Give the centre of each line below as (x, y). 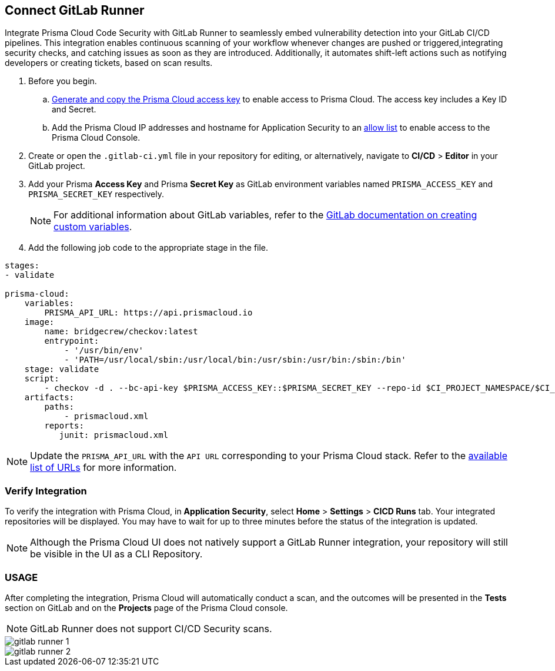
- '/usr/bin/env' (104, 351)
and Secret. (74, 109)
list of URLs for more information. (103, 468)
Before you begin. (63, 81)
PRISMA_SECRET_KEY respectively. (96, 194)
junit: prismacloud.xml (114, 435)
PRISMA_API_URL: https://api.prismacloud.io (148, 313)
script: (42, 379)
